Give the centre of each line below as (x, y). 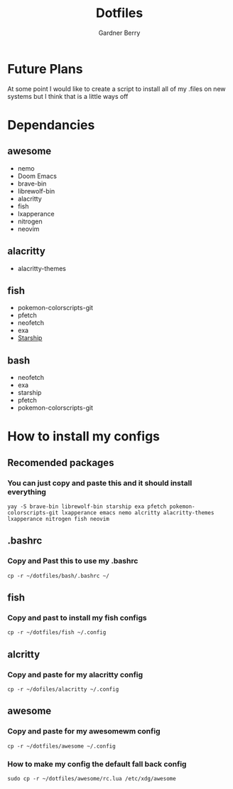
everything (27, 492)
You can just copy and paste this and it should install (100, 483)
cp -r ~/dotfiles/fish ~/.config (57, 632)
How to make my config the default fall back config (97, 764)
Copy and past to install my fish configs (77, 618)
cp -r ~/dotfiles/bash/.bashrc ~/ (59, 576)
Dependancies (51, 125)
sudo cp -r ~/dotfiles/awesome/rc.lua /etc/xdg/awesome (92, 779)
